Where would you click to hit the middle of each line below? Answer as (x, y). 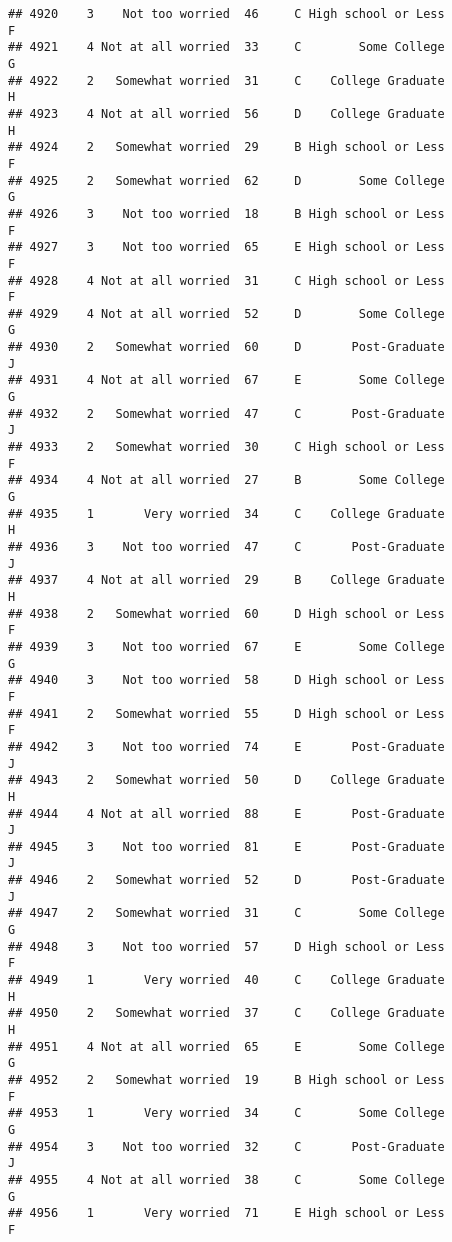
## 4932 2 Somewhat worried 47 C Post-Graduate (226, 413)
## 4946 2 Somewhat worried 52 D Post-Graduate (226, 880)
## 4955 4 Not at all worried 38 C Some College (226, 1179)
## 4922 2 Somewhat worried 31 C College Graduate (226, 80)
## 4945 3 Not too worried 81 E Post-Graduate (226, 846)
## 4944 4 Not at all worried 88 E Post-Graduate (226, 813)
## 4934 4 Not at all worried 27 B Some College (226, 480)
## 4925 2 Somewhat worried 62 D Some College (226, 180)
